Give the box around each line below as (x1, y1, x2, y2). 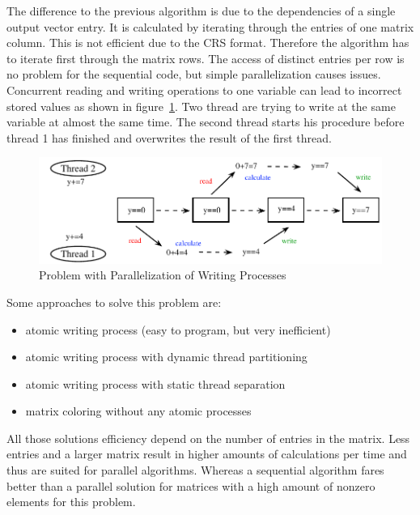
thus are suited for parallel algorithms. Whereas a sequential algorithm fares (6, 462, 384, 479)
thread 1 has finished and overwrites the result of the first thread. (6, 129, 332, 146)
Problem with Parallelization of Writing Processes (39, 266, 286, 283)
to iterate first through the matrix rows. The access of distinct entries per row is (6, 49, 405, 66)
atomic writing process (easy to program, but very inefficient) (25, 321, 331, 338)
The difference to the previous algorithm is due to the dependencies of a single (6, 2, 396, 19)
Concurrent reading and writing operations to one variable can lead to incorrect (6, 81, 402, 98)
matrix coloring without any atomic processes (25, 402, 252, 419)
